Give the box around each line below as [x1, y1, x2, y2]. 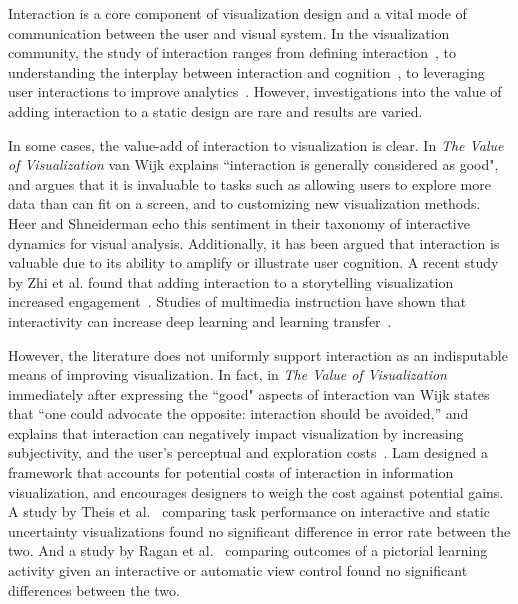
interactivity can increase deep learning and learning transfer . [8, 310, 392, 331]
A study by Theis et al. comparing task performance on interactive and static [8, 501, 490, 522]
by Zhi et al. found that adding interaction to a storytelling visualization [8, 271, 454, 292]
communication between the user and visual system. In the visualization [8, 22, 450, 43]
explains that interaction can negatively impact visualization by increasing [8, 422, 464, 443]
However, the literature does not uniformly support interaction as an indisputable [8, 344, 508, 365]
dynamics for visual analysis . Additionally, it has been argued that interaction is [8, 232, 500, 253]
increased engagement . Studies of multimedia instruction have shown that [8, 291, 467, 312]
